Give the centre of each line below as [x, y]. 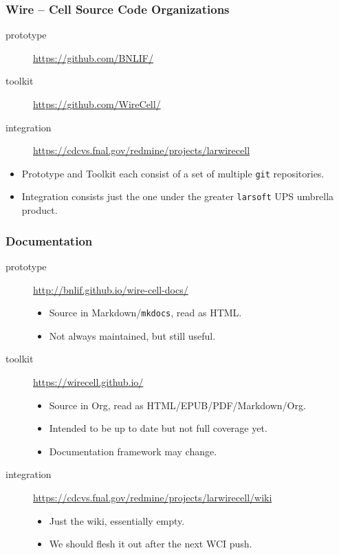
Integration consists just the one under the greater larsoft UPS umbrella [178, 196]
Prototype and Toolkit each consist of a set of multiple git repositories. [173, 173]
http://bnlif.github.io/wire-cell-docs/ [111, 289]
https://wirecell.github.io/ [88, 381]
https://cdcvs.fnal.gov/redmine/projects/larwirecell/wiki [153, 497]
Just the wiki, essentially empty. [117, 520]
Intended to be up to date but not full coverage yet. [158, 428]
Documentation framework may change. [133, 451]
